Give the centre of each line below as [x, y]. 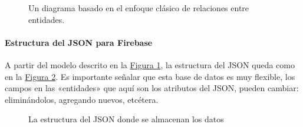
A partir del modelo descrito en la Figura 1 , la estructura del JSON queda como [150, 64]
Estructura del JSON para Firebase [79, 42]
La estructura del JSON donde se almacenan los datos [126, 119]
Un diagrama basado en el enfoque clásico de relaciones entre [139, 8]
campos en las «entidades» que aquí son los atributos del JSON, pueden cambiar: [152, 88]
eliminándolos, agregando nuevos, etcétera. [82, 99]
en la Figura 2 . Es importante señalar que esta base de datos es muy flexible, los [150, 76]
